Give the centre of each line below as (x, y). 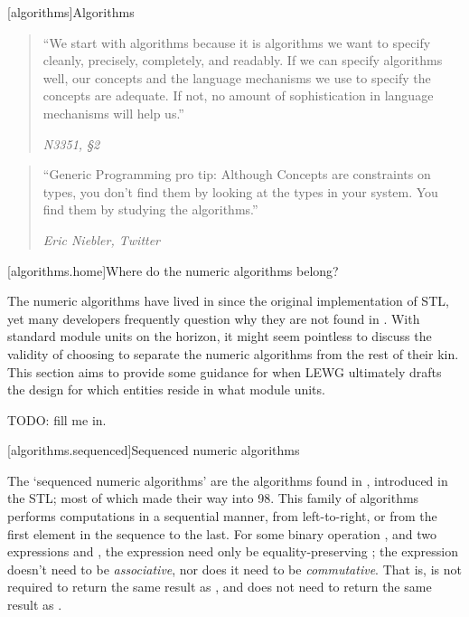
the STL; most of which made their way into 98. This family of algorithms (213, 498)
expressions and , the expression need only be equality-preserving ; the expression (233, 551)
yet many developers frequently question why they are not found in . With (214, 318)
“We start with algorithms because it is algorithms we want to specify (237, 42)
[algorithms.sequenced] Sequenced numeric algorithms (154, 450)
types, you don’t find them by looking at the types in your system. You (240, 191)
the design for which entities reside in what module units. (166, 389)
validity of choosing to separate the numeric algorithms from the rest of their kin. (233, 353)
